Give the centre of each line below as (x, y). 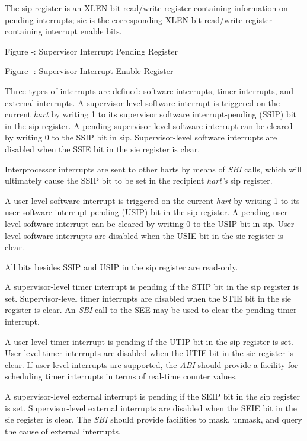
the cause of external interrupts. (63, 431)
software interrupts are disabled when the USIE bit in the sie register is (153, 235)
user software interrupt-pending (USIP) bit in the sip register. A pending (137, 212)
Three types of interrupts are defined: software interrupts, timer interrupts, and (149, 90)
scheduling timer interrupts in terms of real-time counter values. (121, 376)
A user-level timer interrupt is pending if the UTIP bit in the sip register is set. (149, 341)
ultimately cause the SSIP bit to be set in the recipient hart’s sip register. (139, 180)
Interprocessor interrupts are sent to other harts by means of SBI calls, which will (153, 169)
